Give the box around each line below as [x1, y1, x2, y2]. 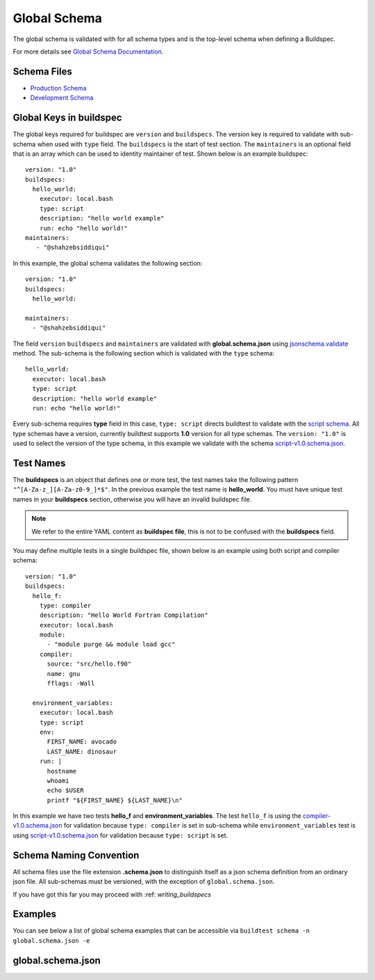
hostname [47, 767, 77, 775]
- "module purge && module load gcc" [47, 641, 176, 648]
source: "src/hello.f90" [47, 660, 132, 668]
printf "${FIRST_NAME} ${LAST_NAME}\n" [47, 796, 183, 804]
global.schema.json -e [12, 936, 90, 945]
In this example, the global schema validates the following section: [12, 259, 203, 267]
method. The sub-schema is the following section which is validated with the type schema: [12, 348, 275, 358]
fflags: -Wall [47, 680, 95, 688]
